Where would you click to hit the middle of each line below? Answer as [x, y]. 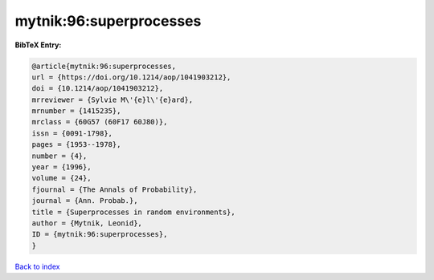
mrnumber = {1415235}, [76, 111]
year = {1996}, [61, 167]
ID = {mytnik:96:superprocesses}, [100, 234]
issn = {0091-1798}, [72, 133]
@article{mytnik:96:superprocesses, [104, 66]
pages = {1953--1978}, [76, 145]
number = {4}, [59, 156]
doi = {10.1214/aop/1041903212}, [98, 89]
